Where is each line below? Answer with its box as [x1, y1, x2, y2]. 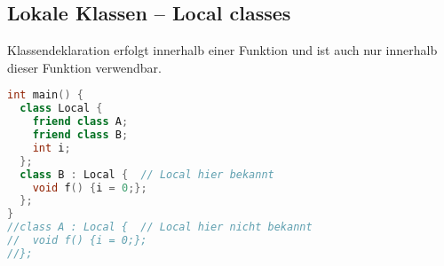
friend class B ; [32, 129, 129, 142]
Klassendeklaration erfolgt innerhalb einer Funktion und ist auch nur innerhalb [7, 41, 438, 59]
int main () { [7, 89, 83, 102]
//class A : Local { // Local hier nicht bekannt [7, 221, 313, 234]
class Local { [20, 102, 103, 115]
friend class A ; [32, 115, 129, 129]
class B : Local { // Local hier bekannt [20, 168, 274, 181]
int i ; [32, 141, 71, 154]
